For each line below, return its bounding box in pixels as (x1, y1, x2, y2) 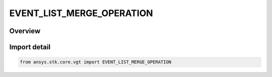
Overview (9, 27, 41, 35)
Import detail (9, 43, 50, 51)
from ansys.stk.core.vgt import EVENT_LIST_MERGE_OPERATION (20, 59, 172, 65)
